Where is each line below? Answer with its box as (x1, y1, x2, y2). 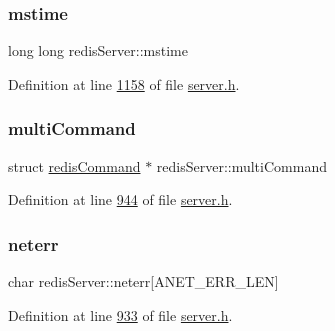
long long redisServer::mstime (8, 40, 188, 61)
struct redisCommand (8, 155, 141, 176)
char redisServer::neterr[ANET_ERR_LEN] (8, 271, 279, 292)
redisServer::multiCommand (156, 155, 327, 176)
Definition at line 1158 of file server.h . (8, 73, 240, 94)
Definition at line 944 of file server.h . (8, 189, 233, 210)
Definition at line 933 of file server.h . (8, 304, 233, 325)
